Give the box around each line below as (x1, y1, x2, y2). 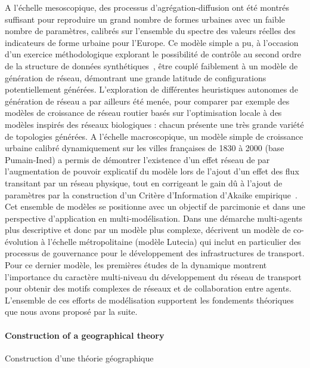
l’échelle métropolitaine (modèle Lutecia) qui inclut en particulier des (48, 235, 301, 247)
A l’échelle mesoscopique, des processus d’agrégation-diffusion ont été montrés (5, 1, 290, 13)
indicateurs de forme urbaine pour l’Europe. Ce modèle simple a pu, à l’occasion (5, 36, 299, 48)
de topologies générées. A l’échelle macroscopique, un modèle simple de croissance (5, 130, 303, 142)
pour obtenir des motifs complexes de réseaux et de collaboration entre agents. (5, 282, 292, 295)
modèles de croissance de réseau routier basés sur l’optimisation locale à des (5, 106, 282, 119)
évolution (5, 235, 39, 247)
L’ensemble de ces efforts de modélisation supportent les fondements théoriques (5, 293, 294, 306)
